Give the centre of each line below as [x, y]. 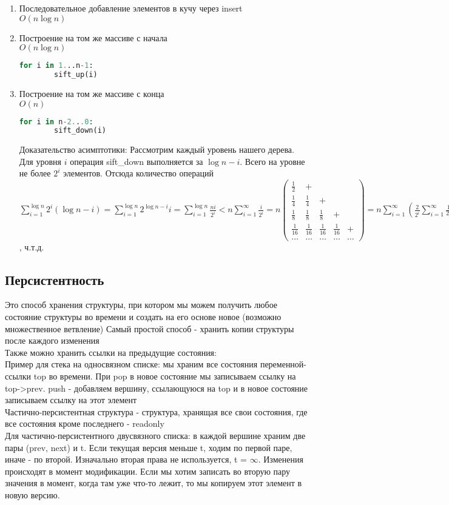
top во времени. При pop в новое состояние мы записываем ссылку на [165, 376]
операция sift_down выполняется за [137, 161]
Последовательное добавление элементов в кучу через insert [131, 8]
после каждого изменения [52, 340]
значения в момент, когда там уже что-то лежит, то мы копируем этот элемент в [154, 483]
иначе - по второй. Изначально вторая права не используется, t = [126, 459]
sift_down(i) [80, 131]
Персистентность [55, 279]
